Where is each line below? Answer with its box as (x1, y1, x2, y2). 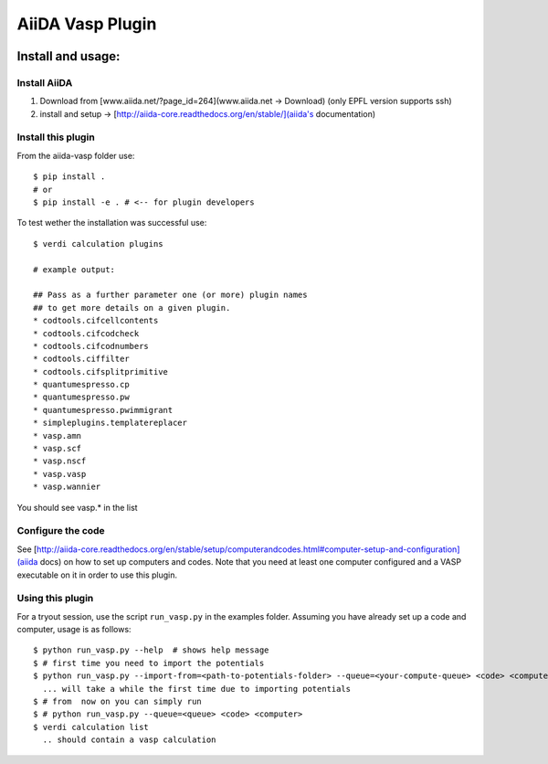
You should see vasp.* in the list (16, 502, 138, 513)
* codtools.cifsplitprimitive (33, 366, 169, 377)
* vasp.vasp (33, 469, 87, 479)
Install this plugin (16, 131, 95, 143)
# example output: (33, 264, 116, 274)
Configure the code (16, 525, 105, 537)
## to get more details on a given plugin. (33, 302, 231, 313)
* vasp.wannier (33, 482, 101, 493)
